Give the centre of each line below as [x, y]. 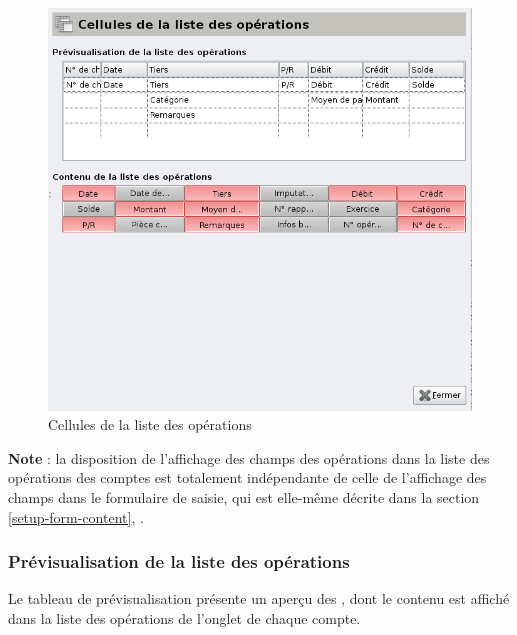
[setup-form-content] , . [76, 516]
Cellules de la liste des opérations [150, 424]
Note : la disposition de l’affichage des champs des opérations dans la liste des [249, 457]
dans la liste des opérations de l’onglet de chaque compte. [184, 618]
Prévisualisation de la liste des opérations [179, 561]
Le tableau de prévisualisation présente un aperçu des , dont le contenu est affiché [259, 598]
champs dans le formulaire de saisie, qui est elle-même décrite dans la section [244, 497]
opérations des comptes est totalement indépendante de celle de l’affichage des [247, 477]
